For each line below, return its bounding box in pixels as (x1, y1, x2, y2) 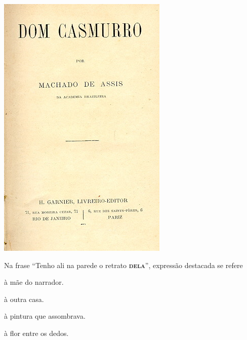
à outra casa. (4, 293, 44, 304)
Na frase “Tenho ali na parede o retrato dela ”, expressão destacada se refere (4, 259, 243, 270)
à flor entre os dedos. (4, 327, 69, 338)
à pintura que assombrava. (4, 311, 86, 321)
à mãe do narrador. (4, 277, 64, 287)
